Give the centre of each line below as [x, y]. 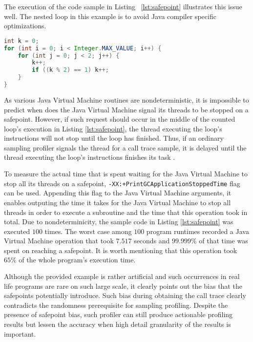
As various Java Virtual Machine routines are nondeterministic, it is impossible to [126, 99]
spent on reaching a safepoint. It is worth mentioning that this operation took [121, 250]
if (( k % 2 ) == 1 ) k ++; [70, 70]
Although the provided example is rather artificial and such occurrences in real [122, 276]
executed [17, 231]
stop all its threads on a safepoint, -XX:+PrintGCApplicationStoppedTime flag [122, 183]
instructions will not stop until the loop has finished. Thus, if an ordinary [114, 138]
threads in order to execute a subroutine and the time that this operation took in [126, 212]
